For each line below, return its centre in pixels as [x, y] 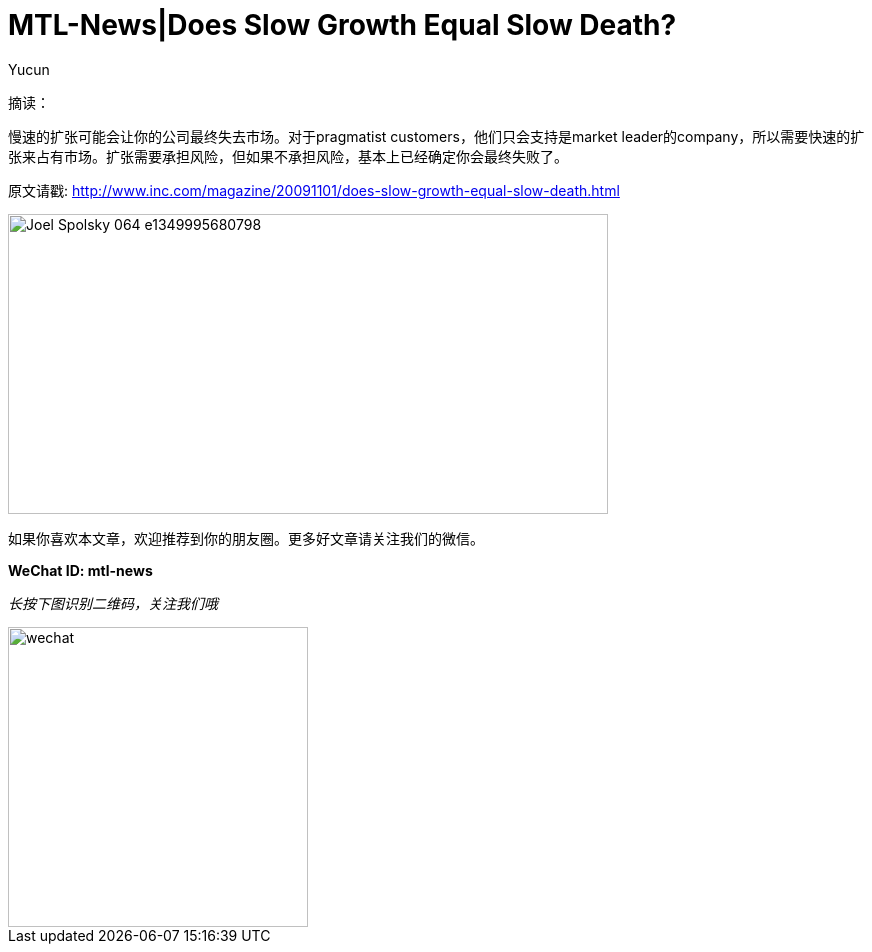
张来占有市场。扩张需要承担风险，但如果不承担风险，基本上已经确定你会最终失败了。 [288, 156]
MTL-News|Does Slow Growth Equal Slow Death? [342, 25]
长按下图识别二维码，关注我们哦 [113, 603]
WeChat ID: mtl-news [80, 570]
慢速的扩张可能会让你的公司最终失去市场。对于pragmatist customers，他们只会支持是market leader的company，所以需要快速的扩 [436, 136]
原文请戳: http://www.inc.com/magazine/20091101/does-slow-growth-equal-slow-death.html [314, 190]
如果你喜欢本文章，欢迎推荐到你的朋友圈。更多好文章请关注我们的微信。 [246, 538]
